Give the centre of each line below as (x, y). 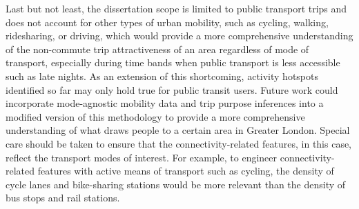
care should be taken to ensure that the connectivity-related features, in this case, (179, 143)
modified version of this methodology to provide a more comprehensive (155, 116)
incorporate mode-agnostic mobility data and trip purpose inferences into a (165, 103)
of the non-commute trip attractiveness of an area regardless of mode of (157, 49)
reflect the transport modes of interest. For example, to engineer (142, 157)
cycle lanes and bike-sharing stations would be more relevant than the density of (176, 184)
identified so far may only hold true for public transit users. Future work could (172, 89)
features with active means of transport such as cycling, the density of (186, 171)
